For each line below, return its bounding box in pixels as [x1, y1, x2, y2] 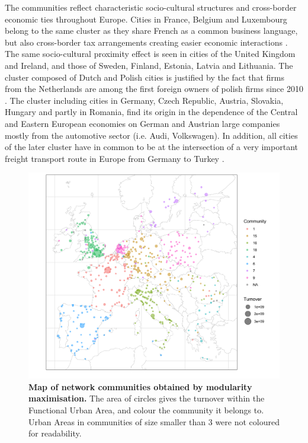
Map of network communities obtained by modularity [28, 380, 252, 393]
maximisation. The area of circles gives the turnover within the [28, 392, 265, 404]
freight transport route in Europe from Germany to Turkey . [5, 152, 224, 164]
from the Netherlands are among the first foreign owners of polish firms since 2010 [5, 82, 303, 95]
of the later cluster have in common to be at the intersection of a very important [5, 141, 298, 153]
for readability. [28, 427, 82, 439]
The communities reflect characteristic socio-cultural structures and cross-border [5, 1, 297, 13]
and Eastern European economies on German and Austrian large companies [5, 117, 280, 129]
